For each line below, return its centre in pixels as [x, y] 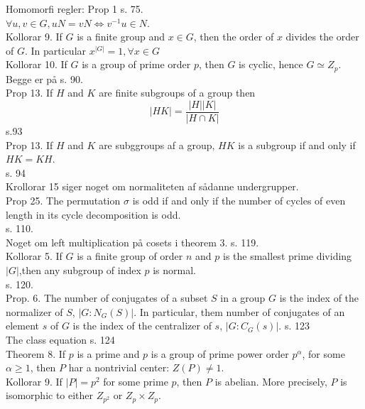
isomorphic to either [50, 395]
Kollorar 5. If [34, 256]
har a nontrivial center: [119, 367]
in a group [243, 298]
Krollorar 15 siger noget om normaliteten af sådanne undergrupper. [152, 186]
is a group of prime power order [220, 353]
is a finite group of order [130, 256]
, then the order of [234, 37]
